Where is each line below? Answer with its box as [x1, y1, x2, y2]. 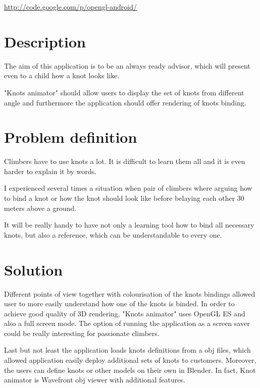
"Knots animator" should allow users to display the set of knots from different [4, 87, 244, 97]
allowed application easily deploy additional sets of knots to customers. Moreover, [4, 355, 256, 365]
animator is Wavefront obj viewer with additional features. [4, 374, 185, 385]
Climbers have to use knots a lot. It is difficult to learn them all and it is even [4, 156, 245, 167]
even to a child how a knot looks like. [4, 70, 120, 81]
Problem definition [4, 127, 137, 147]
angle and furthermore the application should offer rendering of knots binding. [4, 97, 246, 107]
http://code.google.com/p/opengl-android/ [4, 2, 137, 12]
